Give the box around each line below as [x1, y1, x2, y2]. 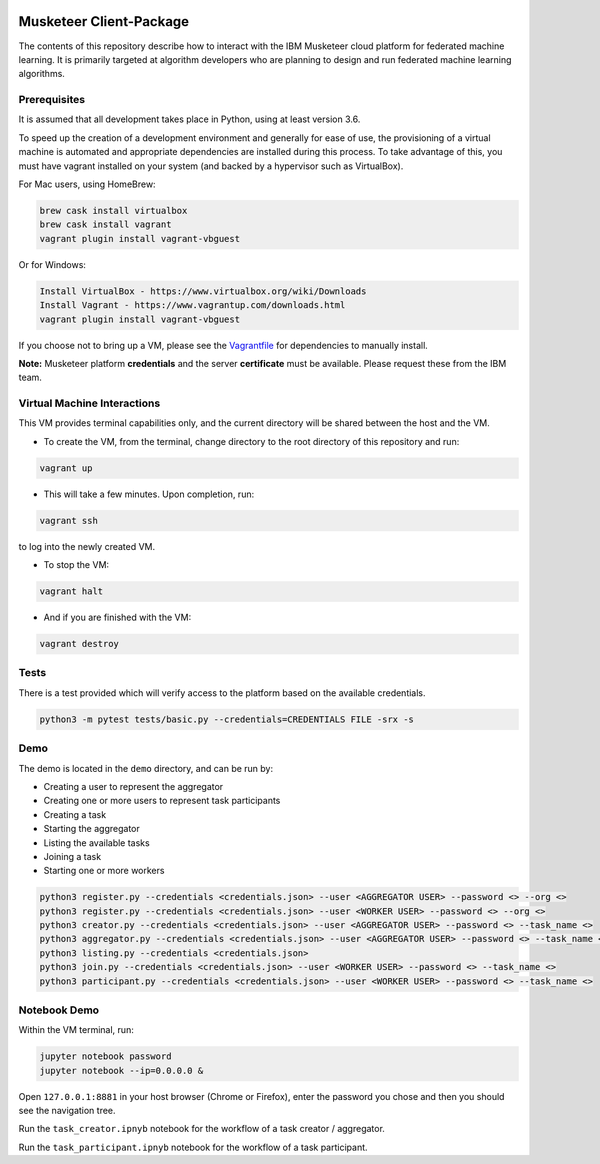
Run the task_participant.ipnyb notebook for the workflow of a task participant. [18, 1141, 369, 1153]
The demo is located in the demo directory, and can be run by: [18, 762, 274, 774]
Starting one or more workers [43, 865, 165, 877]
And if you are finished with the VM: [43, 611, 192, 624]
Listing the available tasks [43, 836, 150, 849]
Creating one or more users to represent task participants [43, 795, 281, 807]
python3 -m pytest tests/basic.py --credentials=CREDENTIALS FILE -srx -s [39, 713, 415, 725]
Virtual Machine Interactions [18, 396, 161, 410]
